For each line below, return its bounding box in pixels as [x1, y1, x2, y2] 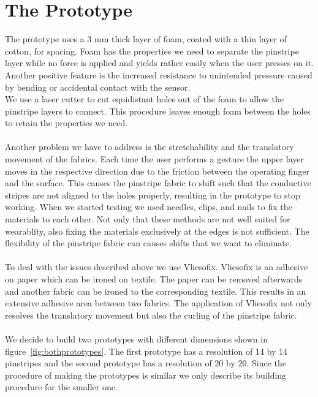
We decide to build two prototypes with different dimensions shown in [5, 332, 268, 345]
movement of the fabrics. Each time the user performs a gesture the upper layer [5, 153, 305, 165]
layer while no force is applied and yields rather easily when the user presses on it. [5, 56, 314, 69]
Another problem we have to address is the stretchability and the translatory [5, 140, 294, 153]
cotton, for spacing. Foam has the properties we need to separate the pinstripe [5, 44, 299, 57]
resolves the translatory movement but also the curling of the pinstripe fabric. [5, 308, 297, 321]
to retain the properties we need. [5, 116, 128, 129]
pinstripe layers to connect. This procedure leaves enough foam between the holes [5, 104, 311, 117]
